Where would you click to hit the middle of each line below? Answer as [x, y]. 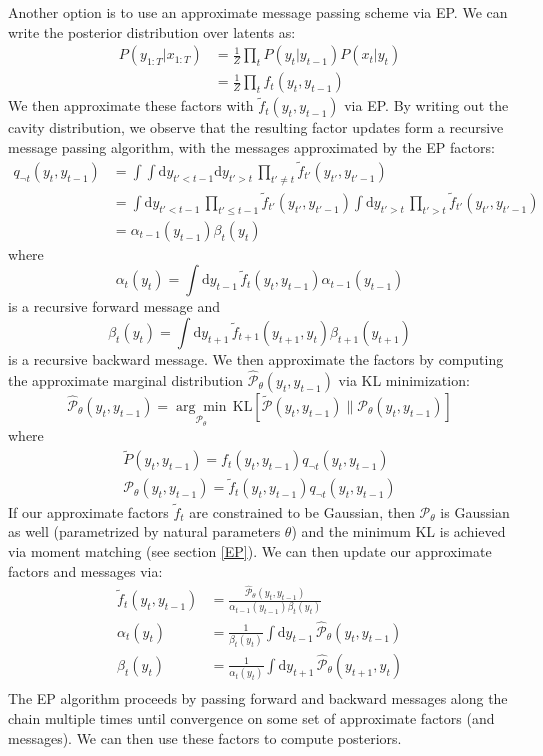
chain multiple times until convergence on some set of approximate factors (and [251, 717]
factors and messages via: [85, 570]
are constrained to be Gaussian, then [302, 511]
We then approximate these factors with [131, 105]
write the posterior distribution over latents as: [152, 31]
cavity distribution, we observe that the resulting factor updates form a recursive [256, 127]
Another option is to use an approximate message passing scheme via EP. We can [258, 12]
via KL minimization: [404, 379]
